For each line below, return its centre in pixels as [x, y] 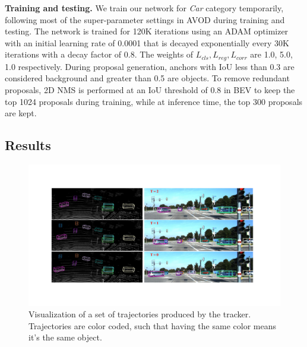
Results [28, 145]
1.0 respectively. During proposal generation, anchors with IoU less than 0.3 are [150, 66]
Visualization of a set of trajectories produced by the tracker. [140, 314]
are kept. [21, 113]
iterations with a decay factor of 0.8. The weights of [99, 54]
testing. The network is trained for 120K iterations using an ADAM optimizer [147, 31]
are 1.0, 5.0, [271, 54]
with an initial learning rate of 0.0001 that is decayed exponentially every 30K [147, 42]
